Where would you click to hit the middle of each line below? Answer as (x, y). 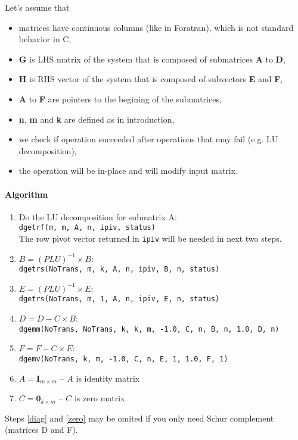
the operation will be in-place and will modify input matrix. (128, 171)
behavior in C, (45, 39)
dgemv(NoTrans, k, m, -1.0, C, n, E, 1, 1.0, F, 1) (123, 359)
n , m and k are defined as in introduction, (97, 119)
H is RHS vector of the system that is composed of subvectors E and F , (151, 79)
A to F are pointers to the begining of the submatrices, (120, 99)
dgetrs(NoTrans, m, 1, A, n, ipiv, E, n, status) (119, 299)
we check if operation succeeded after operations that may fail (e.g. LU (148, 139)
